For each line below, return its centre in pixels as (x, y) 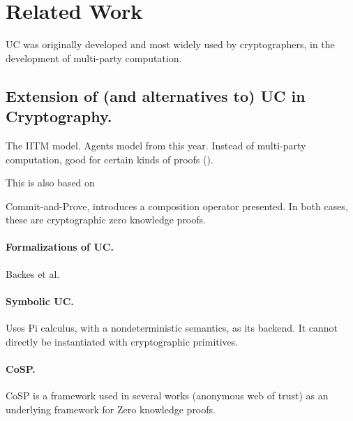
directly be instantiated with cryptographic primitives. (122, 341)
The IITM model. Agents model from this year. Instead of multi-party (156, 145)
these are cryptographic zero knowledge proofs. (106, 220)
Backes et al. (33, 273)
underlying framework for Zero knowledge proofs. (111, 409)
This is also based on (50, 183)
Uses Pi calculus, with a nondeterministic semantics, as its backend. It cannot (172, 328)
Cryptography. (59, 116)
